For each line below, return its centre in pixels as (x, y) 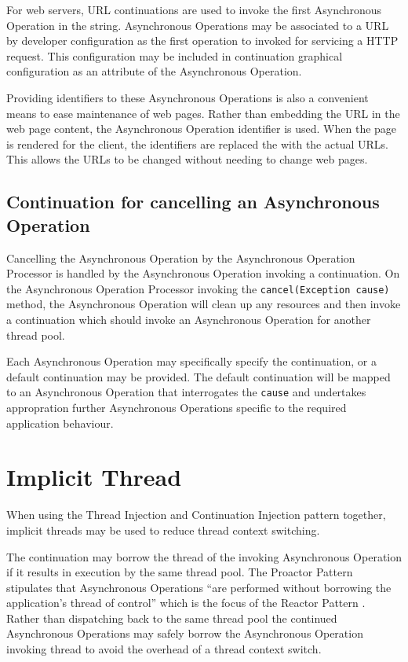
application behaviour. (60, 423)
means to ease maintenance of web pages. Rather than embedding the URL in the (203, 113)
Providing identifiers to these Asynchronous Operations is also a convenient (188, 97)
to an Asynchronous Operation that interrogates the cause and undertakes (186, 392)
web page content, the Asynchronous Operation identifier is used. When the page (202, 129)
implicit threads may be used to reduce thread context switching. (163, 530)
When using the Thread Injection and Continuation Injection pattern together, (196, 515)
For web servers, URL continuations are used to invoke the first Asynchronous (194, 9)
